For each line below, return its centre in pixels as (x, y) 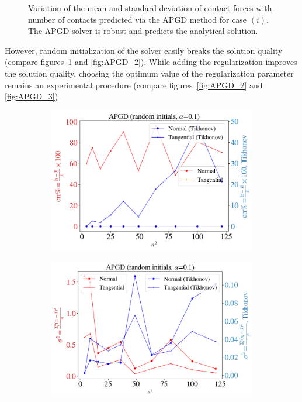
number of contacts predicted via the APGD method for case (138, 19)
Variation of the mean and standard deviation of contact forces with (150, 8)
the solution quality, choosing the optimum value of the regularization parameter (149, 73)
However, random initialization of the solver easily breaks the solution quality (144, 50)
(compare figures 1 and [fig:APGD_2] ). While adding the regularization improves (151, 62)
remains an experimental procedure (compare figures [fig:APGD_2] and (134, 85)
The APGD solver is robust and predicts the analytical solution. (143, 31)
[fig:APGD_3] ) (32, 96)
